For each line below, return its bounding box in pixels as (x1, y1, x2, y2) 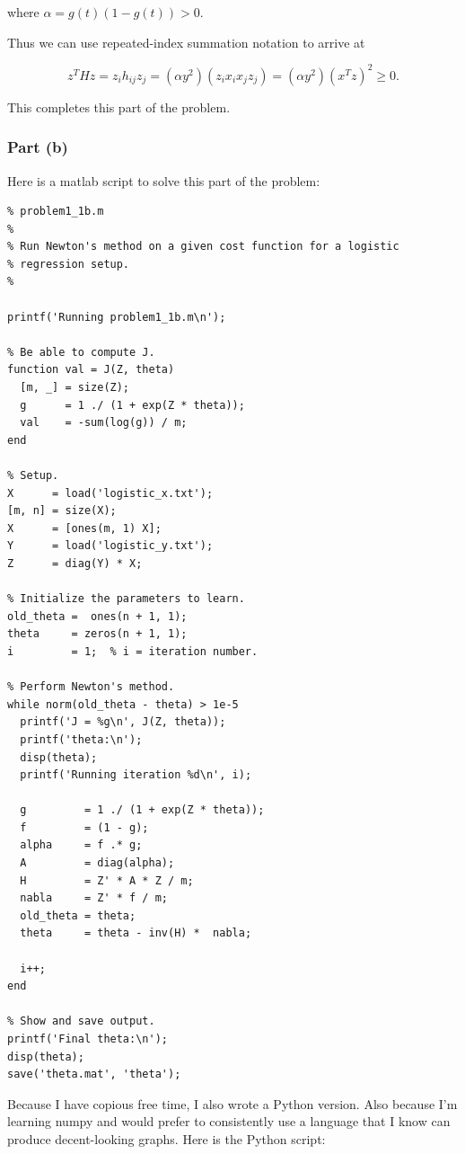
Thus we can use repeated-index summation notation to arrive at (7, 32, 365, 51)
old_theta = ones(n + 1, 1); (7, 609, 188, 623)
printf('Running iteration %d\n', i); (20, 768, 252, 782)
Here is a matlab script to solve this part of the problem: (7, 171, 320, 190)
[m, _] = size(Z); (20, 381, 130, 395)
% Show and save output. (7, 1015, 155, 1028)
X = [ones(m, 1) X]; (7, 521, 162, 535)
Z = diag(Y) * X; (7, 556, 143, 570)
